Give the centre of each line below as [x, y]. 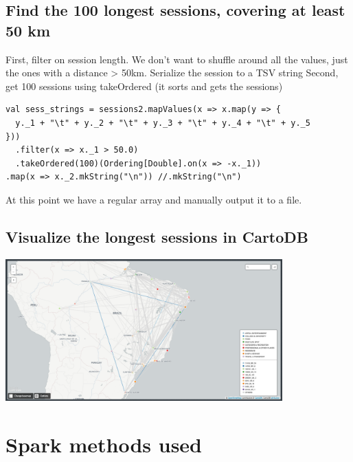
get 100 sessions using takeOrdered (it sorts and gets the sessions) [144, 86]
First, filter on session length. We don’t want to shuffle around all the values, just [177, 59]
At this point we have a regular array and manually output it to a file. [154, 199]
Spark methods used [104, 444]
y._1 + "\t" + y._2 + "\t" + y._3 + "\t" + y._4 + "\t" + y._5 [163, 123]
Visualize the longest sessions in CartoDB [157, 236]
